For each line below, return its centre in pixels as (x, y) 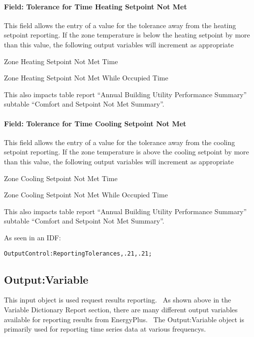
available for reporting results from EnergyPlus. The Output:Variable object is (124, 319)
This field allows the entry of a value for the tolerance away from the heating (120, 25)
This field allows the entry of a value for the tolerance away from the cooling (120, 142)
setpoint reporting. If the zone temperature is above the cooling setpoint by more (127, 152)
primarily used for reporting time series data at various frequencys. (105, 329)
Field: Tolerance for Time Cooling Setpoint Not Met (95, 123)
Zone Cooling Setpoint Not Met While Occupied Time (86, 195)
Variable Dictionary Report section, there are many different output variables (121, 309)
